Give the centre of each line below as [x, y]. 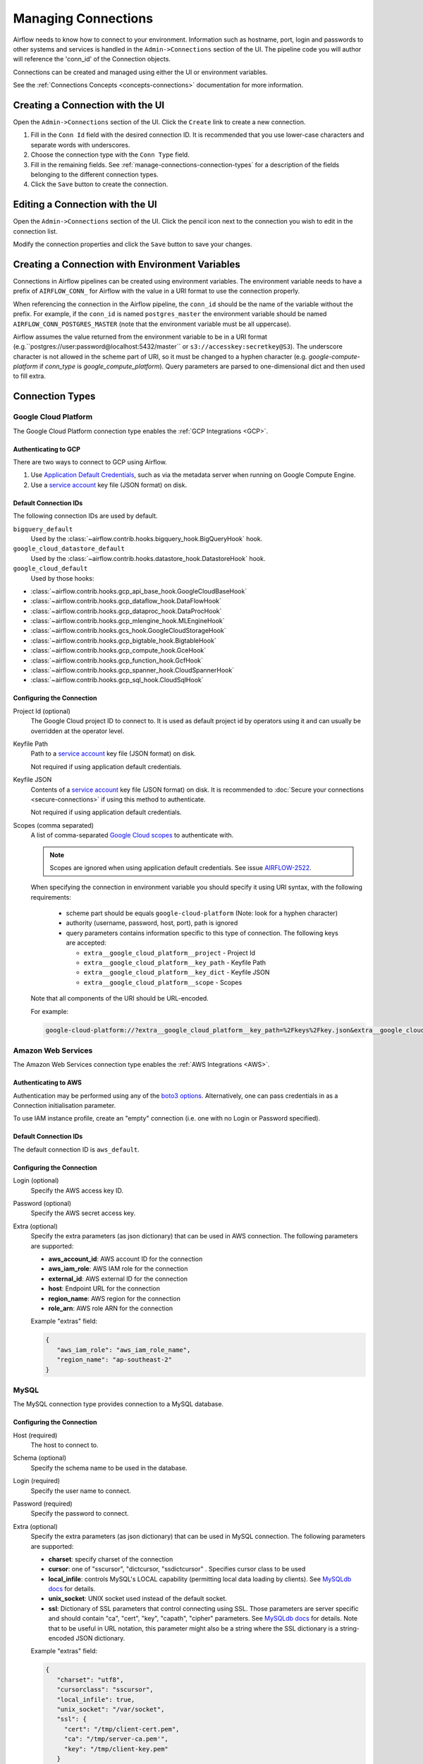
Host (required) [35, 1435]
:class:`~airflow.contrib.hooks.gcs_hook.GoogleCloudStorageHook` [128, 631]
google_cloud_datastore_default [69, 549]
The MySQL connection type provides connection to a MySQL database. [118, 1404]
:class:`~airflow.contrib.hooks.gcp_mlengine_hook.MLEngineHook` [128, 621]
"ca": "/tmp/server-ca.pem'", [116, 1739]
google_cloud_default [50, 569]
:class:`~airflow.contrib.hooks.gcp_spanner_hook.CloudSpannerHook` [133, 670]
